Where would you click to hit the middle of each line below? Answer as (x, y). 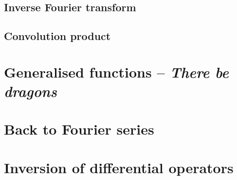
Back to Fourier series (79, 129)
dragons (30, 91)
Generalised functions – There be (116, 72)
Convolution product (57, 36)
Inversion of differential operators (119, 167)
